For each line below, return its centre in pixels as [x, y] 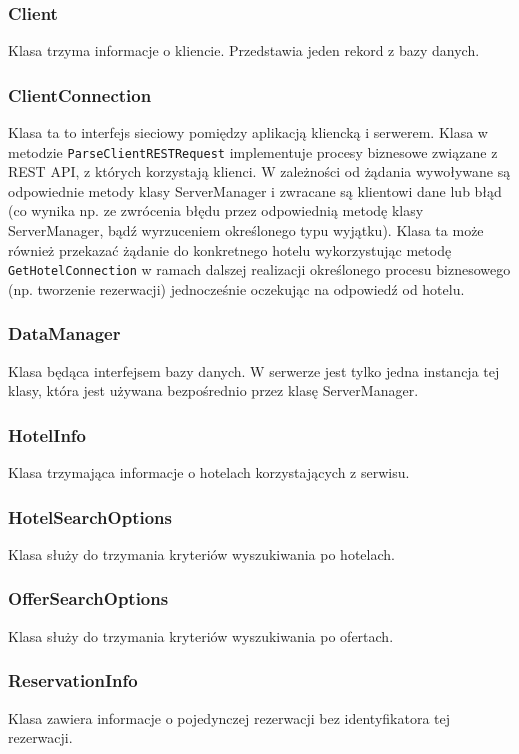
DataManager [64, 333]
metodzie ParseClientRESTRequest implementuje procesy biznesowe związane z [253, 151]
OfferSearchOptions [88, 598]
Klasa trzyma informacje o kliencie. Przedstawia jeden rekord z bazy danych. [244, 50]
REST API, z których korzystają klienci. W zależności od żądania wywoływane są [259, 171]
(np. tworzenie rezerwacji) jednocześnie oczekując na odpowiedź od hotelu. [236, 288]
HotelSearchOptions [90, 516]
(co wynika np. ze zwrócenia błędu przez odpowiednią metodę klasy [216, 210]
